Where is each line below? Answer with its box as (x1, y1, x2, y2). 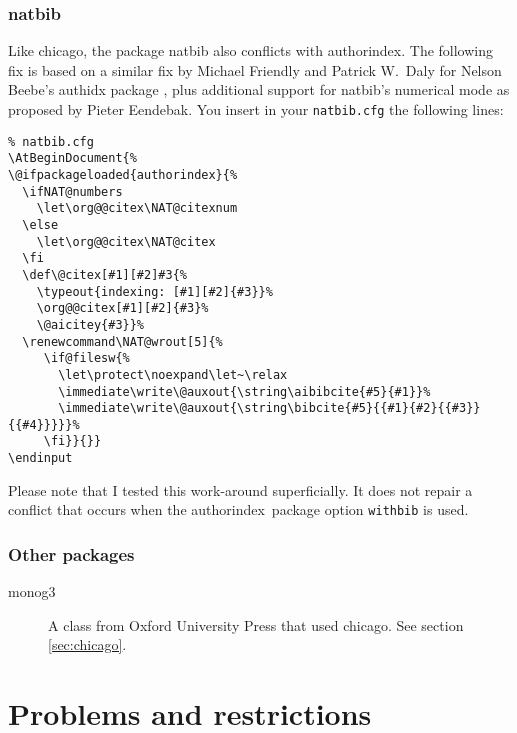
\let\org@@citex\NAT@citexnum (36, 201, 238, 216)
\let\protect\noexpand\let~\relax (58, 367, 288, 382)
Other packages (8, 541, 135, 566)
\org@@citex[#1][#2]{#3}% (36, 301, 209, 316)
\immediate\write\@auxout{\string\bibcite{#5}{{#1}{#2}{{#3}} (58, 401, 481, 416)
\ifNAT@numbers (22, 184, 123, 199)
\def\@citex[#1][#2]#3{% (22, 267, 187, 282)
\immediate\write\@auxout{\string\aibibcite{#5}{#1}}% (58, 384, 431, 399)
